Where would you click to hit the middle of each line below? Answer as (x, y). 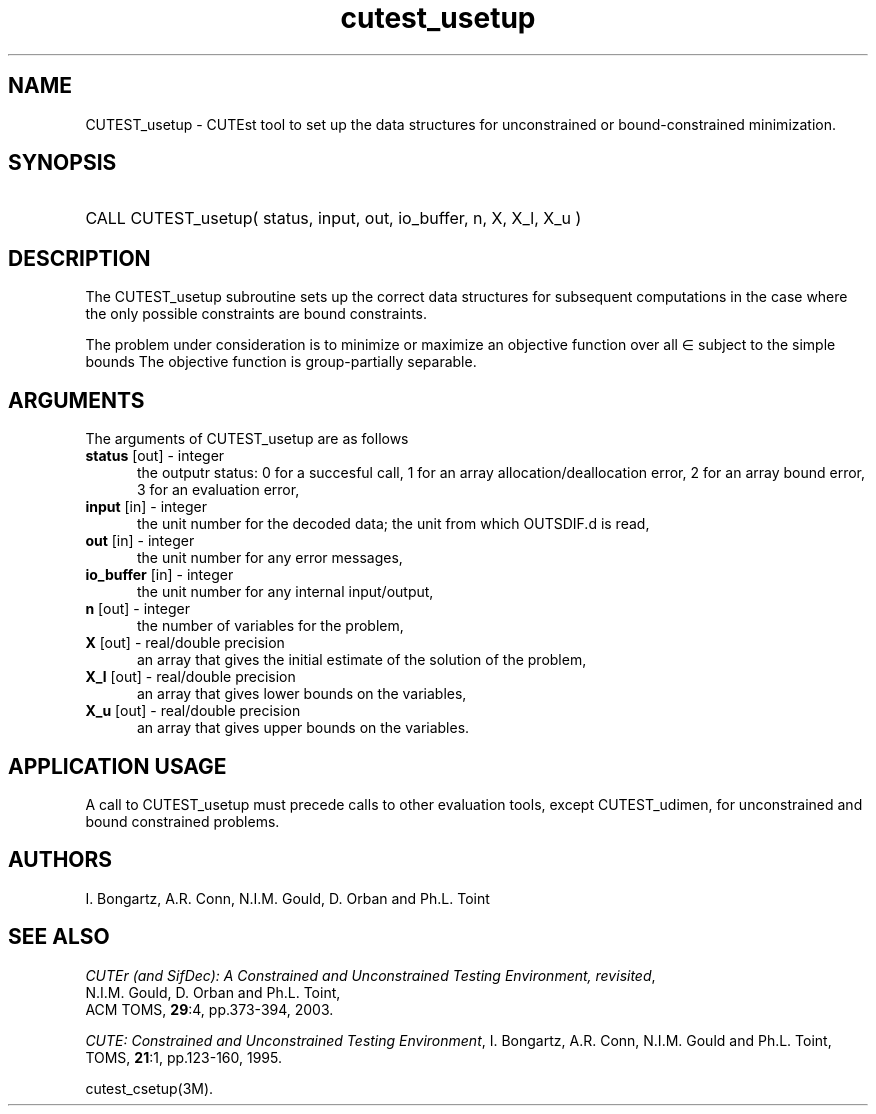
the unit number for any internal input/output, (285, 592)
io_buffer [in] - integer (159, 575)
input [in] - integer (146, 507)
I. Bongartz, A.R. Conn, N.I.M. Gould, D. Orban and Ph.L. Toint (287, 898)
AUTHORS (60, 860)
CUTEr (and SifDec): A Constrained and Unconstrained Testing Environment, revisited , (370, 975)
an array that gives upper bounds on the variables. (303, 728)
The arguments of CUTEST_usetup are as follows (247, 439)
